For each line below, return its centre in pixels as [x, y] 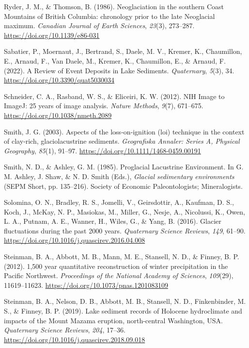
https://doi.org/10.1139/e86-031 [52, 35]
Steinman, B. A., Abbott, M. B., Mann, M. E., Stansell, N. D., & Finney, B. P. [122, 257]
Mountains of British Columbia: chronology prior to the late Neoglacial [109, 16]
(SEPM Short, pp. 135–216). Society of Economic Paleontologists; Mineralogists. [123, 186]
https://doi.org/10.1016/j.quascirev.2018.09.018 [75, 339]
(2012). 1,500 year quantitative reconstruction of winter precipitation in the [116, 266]
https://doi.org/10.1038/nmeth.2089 [58, 115]
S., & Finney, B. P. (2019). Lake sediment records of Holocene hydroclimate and [123, 311]
